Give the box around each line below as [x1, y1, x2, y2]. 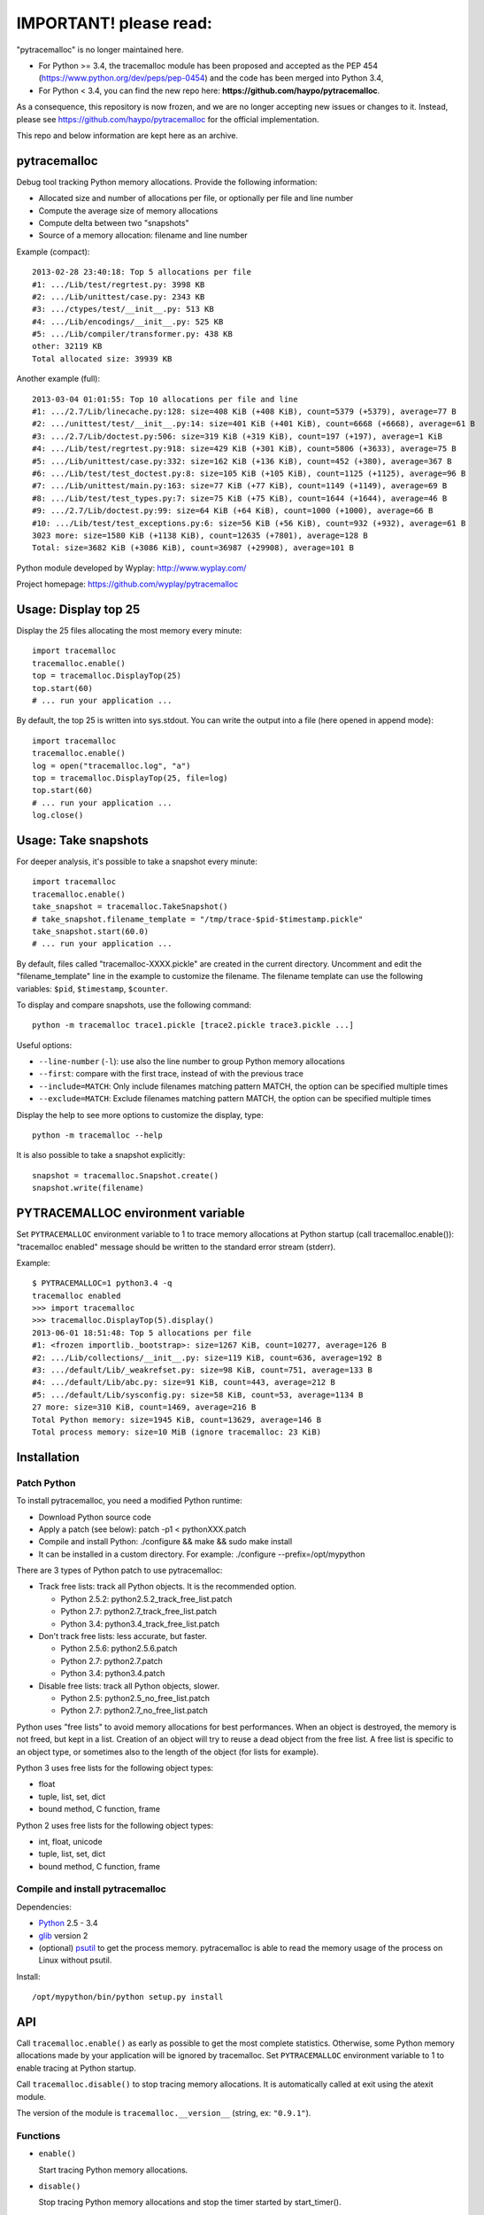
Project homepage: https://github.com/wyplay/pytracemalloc [16, 579, 239, 589]
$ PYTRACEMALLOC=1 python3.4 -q [32, 1278, 173, 1288]
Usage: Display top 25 [16, 602, 141, 617]
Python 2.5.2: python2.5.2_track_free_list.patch [60, 1593, 233, 1604]
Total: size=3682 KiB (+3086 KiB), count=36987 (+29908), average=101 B [32, 543, 354, 553]
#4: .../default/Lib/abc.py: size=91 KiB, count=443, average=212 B [32, 1378, 335, 1387]
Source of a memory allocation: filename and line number [38, 230, 248, 241]
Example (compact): [16, 246, 90, 257]
